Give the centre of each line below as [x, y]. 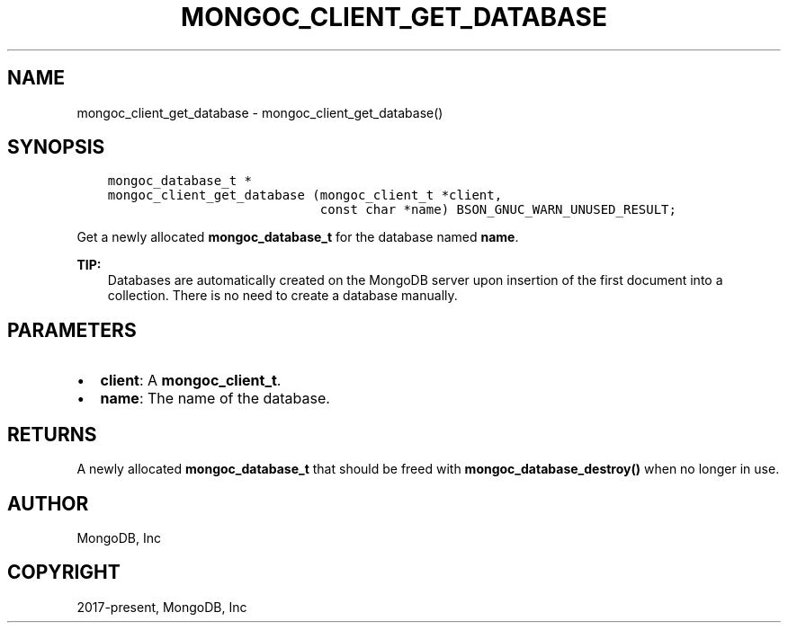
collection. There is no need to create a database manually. [282, 296]
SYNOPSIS [56, 147]
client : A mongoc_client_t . [191, 381]
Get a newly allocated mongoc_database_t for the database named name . [298, 237]
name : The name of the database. [215, 399]
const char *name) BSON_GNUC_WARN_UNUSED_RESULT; [498, 210]
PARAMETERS [72, 330]
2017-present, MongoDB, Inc [162, 607]
